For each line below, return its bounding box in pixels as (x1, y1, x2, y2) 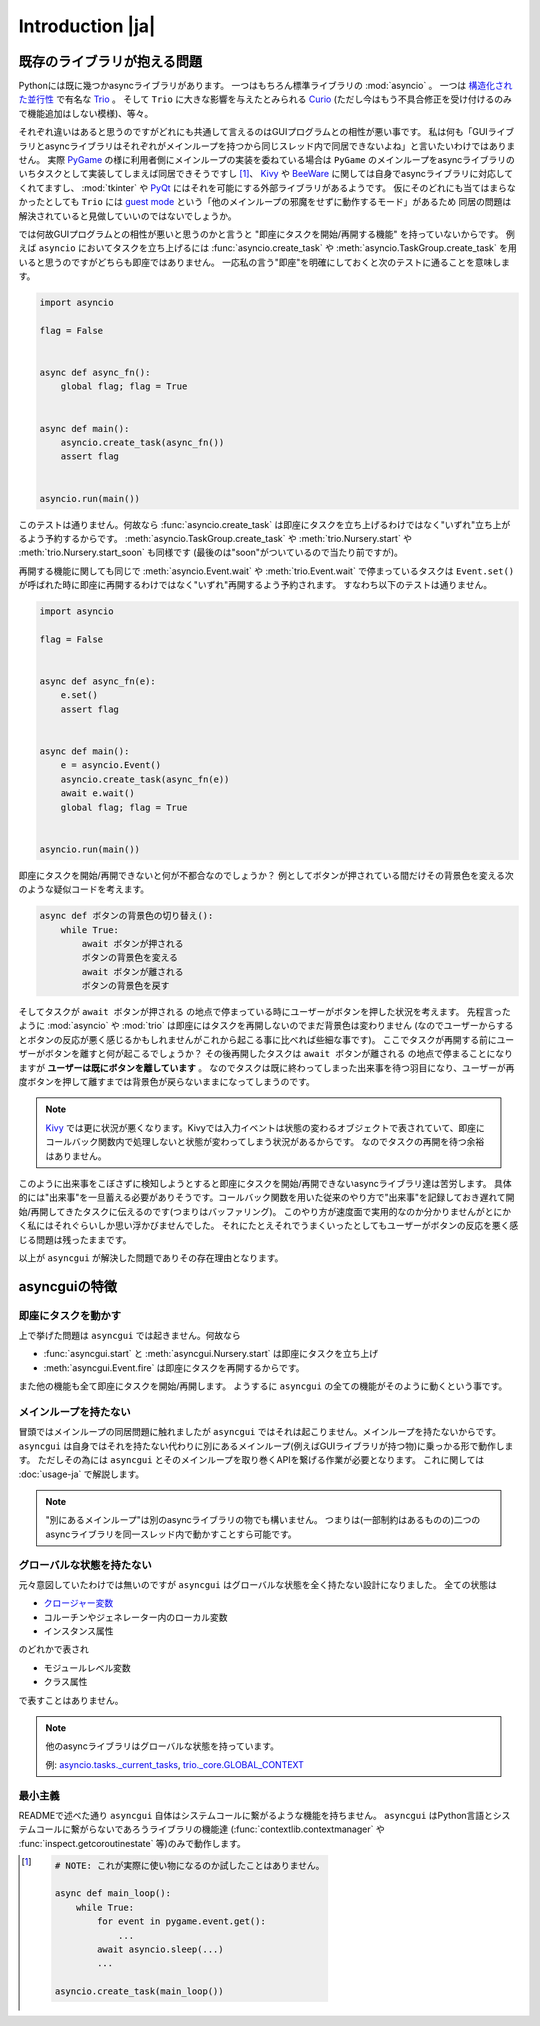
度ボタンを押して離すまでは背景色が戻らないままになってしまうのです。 (18, 1076, 315, 1088)
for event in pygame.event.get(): (96, 1916, 267, 1927)
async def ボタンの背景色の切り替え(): (39, 910, 214, 922)
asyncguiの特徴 (18, 1278, 118, 1295)
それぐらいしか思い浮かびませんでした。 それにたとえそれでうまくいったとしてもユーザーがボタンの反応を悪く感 (53, 1220, 519, 1232)
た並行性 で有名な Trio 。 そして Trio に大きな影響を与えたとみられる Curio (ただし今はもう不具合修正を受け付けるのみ (18, 93, 512, 105)
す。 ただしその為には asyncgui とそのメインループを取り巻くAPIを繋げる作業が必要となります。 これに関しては (18, 1454, 485, 1466)
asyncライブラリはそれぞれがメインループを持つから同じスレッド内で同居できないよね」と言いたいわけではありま (44, 140, 516, 152)
